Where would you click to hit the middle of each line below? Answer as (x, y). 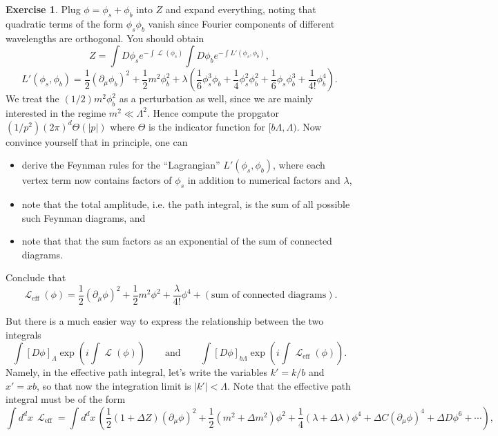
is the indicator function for (207, 126)
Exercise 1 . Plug (43, 9)
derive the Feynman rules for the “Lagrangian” (121, 165)
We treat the (32, 98)
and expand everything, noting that (241, 9)
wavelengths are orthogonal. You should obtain (105, 38)
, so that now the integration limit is (114, 385)
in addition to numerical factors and (264, 180)
